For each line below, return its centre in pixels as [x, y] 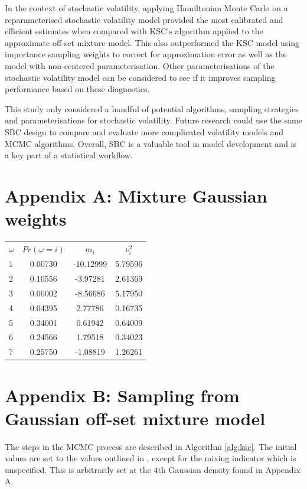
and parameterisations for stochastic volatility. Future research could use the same [153, 120]
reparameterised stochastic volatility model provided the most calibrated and [144, 19]
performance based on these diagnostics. [77, 89]
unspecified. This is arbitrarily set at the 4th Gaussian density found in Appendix [153, 469]
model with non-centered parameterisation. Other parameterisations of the [140, 65]
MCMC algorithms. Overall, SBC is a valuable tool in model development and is [151, 143]
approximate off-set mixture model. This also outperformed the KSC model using [152, 42]
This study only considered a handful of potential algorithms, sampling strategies [152, 108]
